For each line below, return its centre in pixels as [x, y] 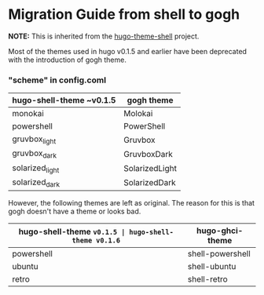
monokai [28, 114]
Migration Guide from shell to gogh [124, 15]
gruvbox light [34, 140]
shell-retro [207, 279]
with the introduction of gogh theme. [68, 60]
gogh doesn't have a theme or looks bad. [75, 211]
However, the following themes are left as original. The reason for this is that [132, 202]
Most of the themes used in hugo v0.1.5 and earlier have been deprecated [128, 51]
